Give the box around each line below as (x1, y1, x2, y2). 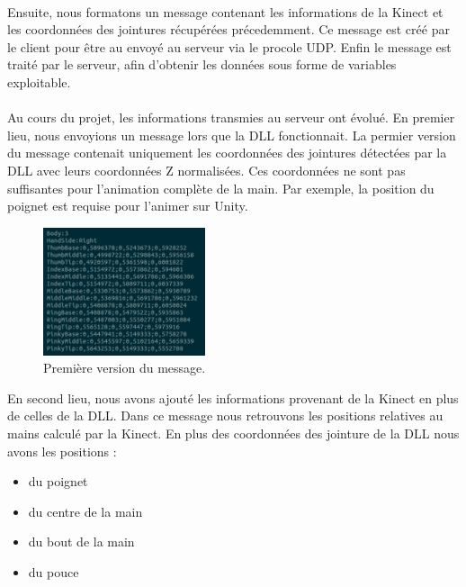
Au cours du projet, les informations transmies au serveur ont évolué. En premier (7, 108, 455, 127)
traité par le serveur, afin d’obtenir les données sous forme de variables (7, 55, 397, 74)
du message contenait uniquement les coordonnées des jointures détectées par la (7, 143, 447, 162)
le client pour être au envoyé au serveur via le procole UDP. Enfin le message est (7, 37, 452, 56)
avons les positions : (7, 441, 117, 460)
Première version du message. (43, 358, 206, 377)
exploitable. (7, 72, 71, 91)
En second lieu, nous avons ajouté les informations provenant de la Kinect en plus (7, 388, 459, 407)
